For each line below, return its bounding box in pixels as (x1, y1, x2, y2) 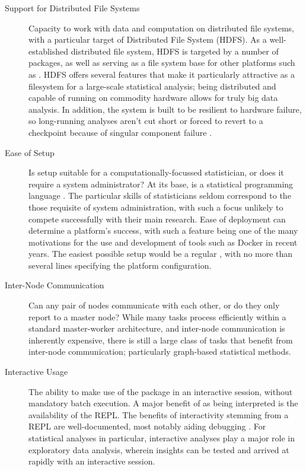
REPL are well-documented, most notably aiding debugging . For (28, 420, 266, 432)
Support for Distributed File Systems (5, 2, 140, 14)
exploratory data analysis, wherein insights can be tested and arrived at (28, 443, 289, 456)
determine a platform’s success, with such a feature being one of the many (28, 224, 298, 237)
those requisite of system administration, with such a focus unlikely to (28, 201, 283, 213)
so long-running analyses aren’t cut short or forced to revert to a (28, 114, 263, 127)
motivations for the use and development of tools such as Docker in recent (28, 235, 298, 248)
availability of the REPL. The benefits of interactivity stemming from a (28, 408, 289, 421)
